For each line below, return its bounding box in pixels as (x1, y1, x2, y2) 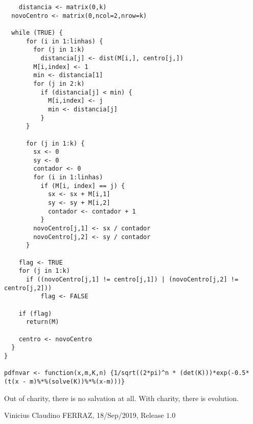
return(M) (26, 318, 59, 326)
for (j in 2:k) (33, 80, 85, 87)
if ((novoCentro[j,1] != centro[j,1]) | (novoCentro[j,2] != (26, 276, 239, 283)
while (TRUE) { (11, 29, 63, 36)
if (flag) (18, 310, 52, 317)
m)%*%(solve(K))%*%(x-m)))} (30, 378, 125, 385)
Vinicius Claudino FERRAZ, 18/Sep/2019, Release (4, 410, 164, 420)
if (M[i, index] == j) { (40, 182, 125, 190)
